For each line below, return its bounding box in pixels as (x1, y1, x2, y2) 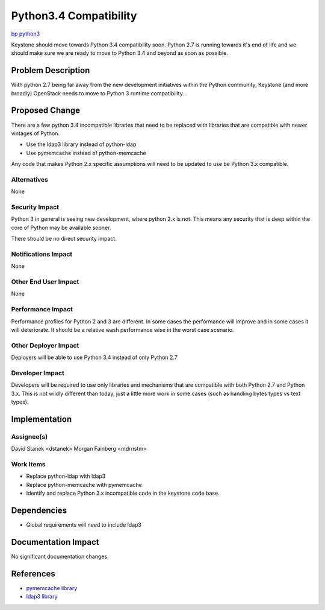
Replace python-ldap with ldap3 (26, 472, 106, 480)
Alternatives (11, 175, 48, 183)
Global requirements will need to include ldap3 (26, 521, 141, 529)
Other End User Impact (11, 278, 79, 286)
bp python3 (11, 30, 40, 37)
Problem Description (11, 65, 90, 75)
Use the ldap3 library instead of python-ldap (26, 141, 137, 148)
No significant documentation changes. (11, 553, 109, 560)
